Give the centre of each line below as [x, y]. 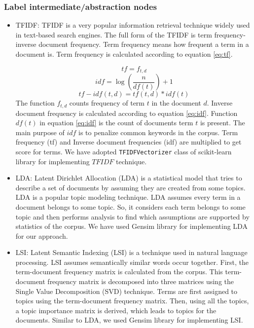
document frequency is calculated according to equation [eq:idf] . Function [127, 113]
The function [35, 103]
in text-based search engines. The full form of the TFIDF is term [114, 34]
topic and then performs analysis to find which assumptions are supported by [132, 216]
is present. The [222, 123]
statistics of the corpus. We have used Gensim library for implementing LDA [131, 226]
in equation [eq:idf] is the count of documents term [116, 123]
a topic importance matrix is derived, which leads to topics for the [116, 310]
